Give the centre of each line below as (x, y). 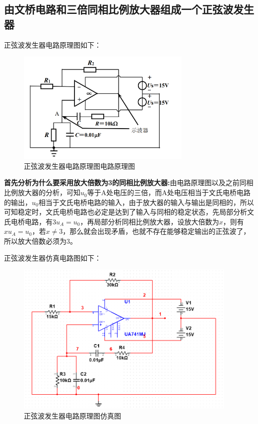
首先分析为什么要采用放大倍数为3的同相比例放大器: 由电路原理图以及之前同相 (129, 182)
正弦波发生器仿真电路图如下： (53, 257)
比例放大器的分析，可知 (42, 192)
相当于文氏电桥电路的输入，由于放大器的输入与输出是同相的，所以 (146, 202)
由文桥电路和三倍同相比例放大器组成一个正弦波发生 (129, 9)
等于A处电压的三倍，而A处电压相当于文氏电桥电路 (169, 192)
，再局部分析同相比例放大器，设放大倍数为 (150, 221)
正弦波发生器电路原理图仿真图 (72, 415)
